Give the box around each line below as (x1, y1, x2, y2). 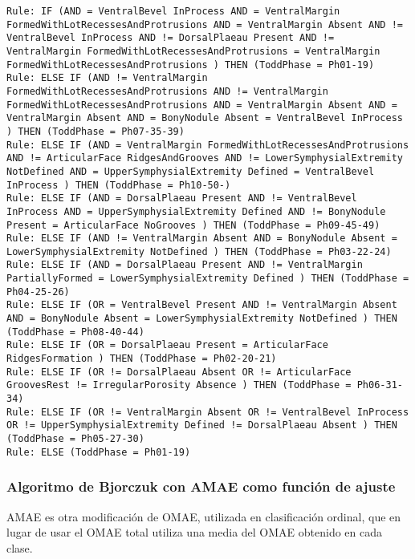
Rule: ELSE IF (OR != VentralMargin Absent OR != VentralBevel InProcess (6, 406, 409, 418)
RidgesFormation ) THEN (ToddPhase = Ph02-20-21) (6, 353, 277, 365)
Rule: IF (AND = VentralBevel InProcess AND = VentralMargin (6, 6, 340, 17)
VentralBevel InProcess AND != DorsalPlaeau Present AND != (6, 32, 335, 44)
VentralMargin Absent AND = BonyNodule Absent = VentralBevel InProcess (6, 112, 403, 124)
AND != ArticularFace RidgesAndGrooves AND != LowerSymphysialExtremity (6, 152, 403, 164)
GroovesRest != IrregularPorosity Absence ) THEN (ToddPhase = (6, 379, 352, 391)
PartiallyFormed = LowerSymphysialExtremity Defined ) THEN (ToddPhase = (6, 273, 409, 285)
